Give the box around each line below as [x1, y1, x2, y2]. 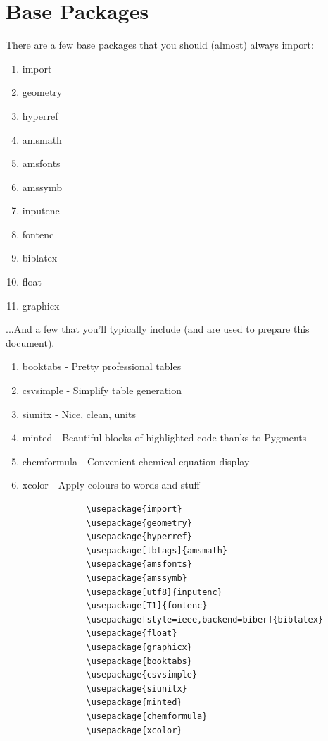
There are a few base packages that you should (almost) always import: [6, 37, 314, 52]
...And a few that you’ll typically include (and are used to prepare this [6, 321, 310, 336]
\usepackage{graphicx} [86, 642, 192, 652]
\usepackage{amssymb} [86, 572, 187, 583]
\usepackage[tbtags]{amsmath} [86, 545, 227, 556]
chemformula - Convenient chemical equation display [22, 453, 250, 468]
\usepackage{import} [86, 504, 182, 514]
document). [6, 335, 55, 350]
